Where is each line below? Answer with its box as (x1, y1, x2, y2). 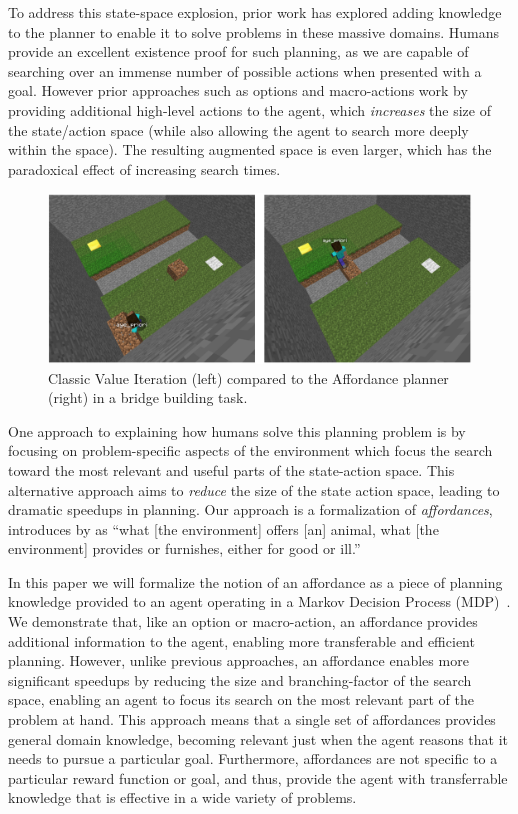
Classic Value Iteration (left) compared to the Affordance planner (48, 367, 449, 388)
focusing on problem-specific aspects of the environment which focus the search (8, 440, 493, 461)
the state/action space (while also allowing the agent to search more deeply (8, 119, 469, 140)
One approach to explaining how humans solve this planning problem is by (8, 420, 466, 441)
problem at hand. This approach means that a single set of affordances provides (8, 709, 496, 730)
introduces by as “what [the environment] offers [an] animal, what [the (8, 518, 439, 539)
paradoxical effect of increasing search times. (8, 158, 281, 179)
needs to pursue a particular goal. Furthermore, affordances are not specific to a (8, 748, 498, 769)
